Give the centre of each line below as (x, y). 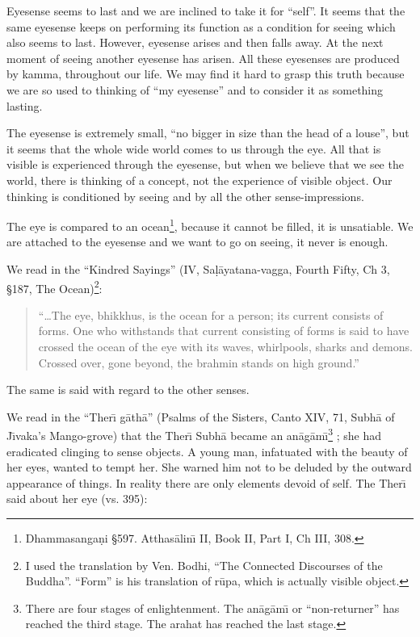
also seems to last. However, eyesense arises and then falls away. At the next (195, 42)
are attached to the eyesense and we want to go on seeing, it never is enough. (197, 242)
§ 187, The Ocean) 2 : (55, 287)
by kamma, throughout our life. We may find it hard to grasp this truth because (206, 74)
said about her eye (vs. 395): (77, 499)
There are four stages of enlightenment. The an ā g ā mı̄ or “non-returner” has (212, 608)
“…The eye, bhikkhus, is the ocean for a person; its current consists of (211, 314)
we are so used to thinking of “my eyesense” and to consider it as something (195, 89)
